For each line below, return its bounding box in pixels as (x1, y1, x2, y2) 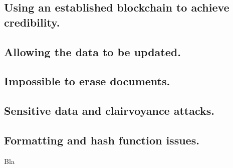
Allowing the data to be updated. (4, 44, 181, 59)
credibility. (4, 14, 60, 30)
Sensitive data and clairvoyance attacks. (4, 103, 215, 118)
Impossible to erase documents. (4, 73, 170, 89)
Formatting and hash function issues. (4, 132, 199, 147)
